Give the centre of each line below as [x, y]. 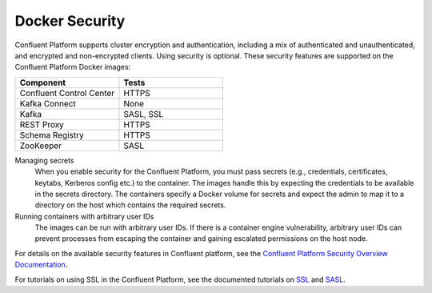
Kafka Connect [48, 103]
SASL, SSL [144, 114]
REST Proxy [42, 124]
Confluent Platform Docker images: [73, 67]
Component [43, 82]
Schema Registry [52, 134]
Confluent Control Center [67, 93]
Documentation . [41, 265]
